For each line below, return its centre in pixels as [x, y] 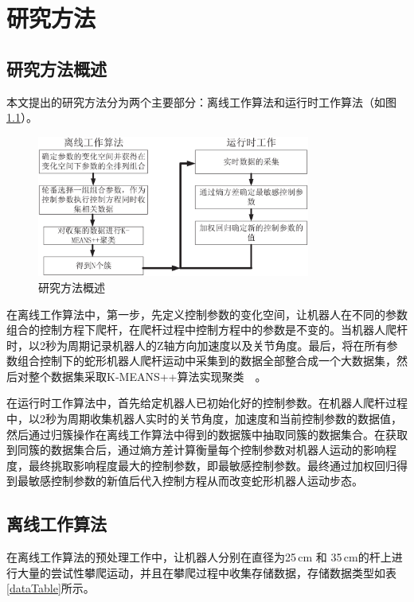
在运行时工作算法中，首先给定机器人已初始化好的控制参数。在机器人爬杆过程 [207, 403]
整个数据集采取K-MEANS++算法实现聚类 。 [147, 376]
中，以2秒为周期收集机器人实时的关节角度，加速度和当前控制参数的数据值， [204, 419]
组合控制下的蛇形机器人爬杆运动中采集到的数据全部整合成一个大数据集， [207, 361]
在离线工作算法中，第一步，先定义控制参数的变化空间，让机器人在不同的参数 [207, 314]
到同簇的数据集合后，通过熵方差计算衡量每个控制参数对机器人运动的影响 [196, 450]
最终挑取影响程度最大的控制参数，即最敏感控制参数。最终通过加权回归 [212, 465]
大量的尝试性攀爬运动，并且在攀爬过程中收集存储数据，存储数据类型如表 [207, 572]
